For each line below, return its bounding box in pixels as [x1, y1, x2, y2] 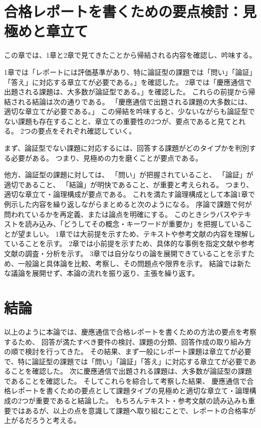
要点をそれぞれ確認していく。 [38, 126, 136, 136]
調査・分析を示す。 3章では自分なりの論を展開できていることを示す [25, 248, 248, 258]
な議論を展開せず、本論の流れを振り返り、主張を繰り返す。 [4, 268, 199, 278]
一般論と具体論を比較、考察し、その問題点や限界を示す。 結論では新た [18, 258, 251, 268]
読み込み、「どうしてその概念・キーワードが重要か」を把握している [25, 219, 245, 229]
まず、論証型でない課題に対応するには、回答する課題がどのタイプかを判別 [4, 143, 249, 153]
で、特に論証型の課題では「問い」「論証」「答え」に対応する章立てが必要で [4, 356, 249, 366]
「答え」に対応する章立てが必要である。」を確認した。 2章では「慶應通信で [4, 76, 252, 87]
